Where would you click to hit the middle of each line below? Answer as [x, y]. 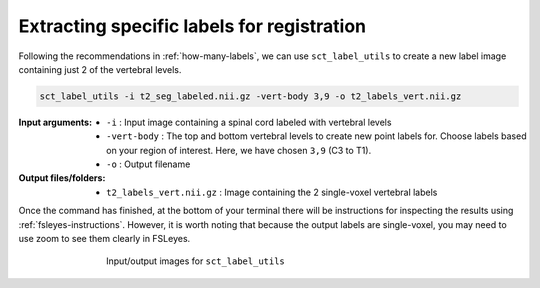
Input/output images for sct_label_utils [195, 261]
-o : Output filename [148, 164]
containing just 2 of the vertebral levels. [100, 69]
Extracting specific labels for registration [192, 26]
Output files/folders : [62, 178]
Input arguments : [55, 122]
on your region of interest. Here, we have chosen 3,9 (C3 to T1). [239, 150]
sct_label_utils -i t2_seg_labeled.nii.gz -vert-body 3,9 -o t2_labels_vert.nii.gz [250, 96]
